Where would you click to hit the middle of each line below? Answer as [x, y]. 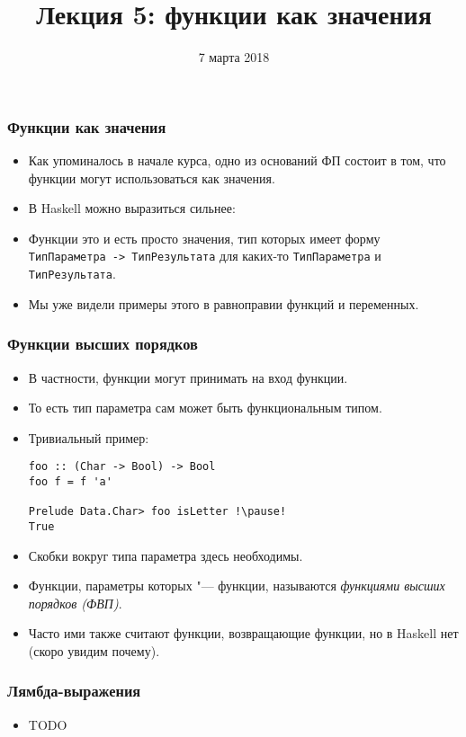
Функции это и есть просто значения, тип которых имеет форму [204, 238]
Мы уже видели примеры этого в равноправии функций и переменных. [224, 303]
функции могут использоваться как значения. [152, 178]
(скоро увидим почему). [94, 650]
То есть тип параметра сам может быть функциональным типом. [205, 408]
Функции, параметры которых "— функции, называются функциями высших [237, 586]
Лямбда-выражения [74, 691]
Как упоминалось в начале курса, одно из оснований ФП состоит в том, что [237, 160]
